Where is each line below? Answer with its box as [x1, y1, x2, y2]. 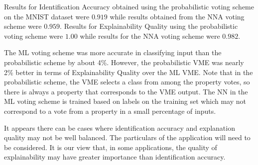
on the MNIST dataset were [4, 11, 90, 21]
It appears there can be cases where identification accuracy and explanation [4, 122, 235, 133]
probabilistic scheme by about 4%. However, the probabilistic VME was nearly [4, 57, 244, 67]
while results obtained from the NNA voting [110, 11, 245, 21]
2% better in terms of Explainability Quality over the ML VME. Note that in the [4, 67, 253, 77]
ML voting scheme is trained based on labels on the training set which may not [4, 96, 246, 106]
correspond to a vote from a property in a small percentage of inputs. [4, 105, 216, 116]
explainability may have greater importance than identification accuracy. [4, 152, 226, 162]
